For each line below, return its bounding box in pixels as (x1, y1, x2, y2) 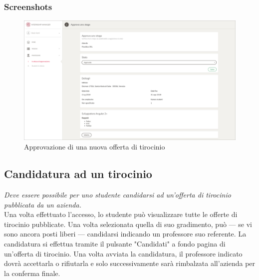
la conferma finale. (4, 267, 60, 278)
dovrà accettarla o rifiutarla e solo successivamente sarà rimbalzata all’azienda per (4, 258, 256, 268)
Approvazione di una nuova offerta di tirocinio (24, 141, 165, 152)
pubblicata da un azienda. (4, 199, 81, 209)
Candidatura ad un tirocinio (4, 166, 152, 181)
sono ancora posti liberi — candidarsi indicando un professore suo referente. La (4, 228, 247, 239)
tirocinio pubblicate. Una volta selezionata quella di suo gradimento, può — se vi (4, 218, 252, 229)
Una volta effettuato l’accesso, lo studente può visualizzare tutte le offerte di (4, 209, 238, 219)
